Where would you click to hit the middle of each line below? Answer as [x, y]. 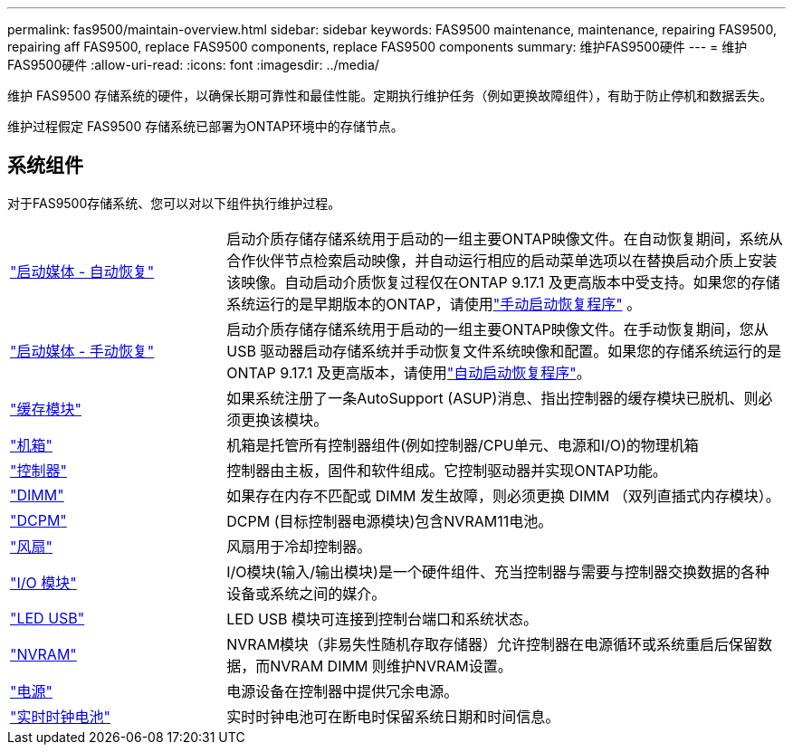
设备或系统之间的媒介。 [306, 593]
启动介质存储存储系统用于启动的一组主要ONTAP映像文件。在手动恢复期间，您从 [497, 329]
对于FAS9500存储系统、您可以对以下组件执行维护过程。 [174, 203]
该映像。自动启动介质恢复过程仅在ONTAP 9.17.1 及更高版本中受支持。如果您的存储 [503, 282]
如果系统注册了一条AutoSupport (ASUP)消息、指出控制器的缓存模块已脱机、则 [492, 398]
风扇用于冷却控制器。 [299, 546]
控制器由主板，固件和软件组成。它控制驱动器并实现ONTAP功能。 [447, 470]
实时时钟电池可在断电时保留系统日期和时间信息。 [393, 716]
